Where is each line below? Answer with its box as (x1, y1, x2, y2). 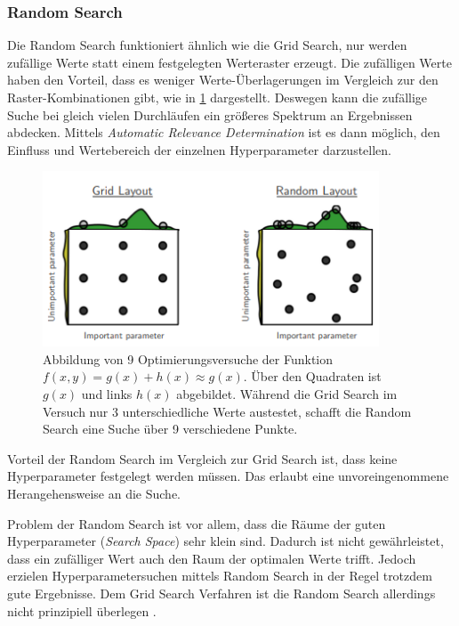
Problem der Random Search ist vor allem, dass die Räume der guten (7, 514, 386, 533)
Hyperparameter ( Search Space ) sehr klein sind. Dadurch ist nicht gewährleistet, (7, 532, 444, 550)
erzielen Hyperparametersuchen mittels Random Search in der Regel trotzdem (7, 566, 432, 585)
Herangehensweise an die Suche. (7, 484, 181, 502)
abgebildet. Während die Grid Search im (176, 384, 398, 402)
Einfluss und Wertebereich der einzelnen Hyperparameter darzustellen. (7, 140, 392, 159)
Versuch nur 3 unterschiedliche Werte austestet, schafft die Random (43, 402, 412, 420)
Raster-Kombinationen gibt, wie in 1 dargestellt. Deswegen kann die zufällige (7, 88, 428, 106)
